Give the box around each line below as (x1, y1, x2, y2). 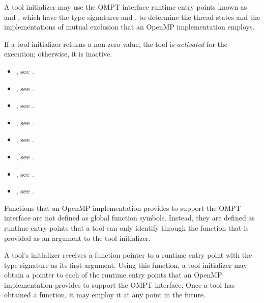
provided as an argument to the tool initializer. (4, 232, 151, 243)
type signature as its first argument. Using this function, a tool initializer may (4, 259, 247, 270)
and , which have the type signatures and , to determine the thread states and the (4, 11, 260, 22)
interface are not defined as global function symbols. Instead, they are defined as (4, 212, 255, 223)
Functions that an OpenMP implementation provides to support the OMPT (4, 202, 241, 213)
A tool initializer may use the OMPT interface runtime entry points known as (4, 2, 247, 12)
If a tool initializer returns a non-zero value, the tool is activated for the (4, 38, 228, 49)
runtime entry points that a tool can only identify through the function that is (4, 222, 249, 233)
